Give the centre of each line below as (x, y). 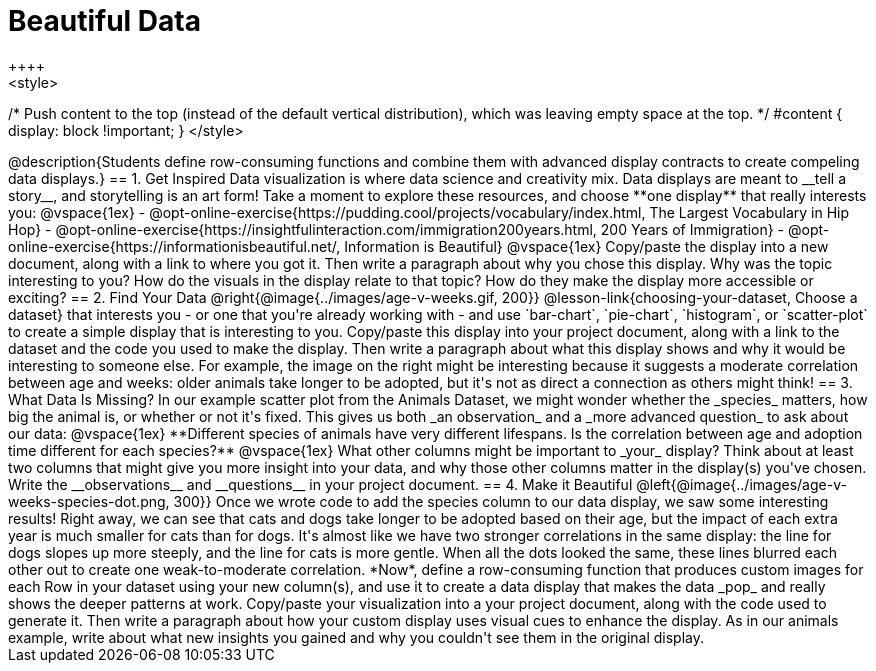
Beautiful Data (104, 21)
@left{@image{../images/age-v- (741, 484)
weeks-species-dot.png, (89, 501)
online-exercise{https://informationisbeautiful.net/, (174, 246)
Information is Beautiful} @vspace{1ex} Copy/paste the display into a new (586, 246)
